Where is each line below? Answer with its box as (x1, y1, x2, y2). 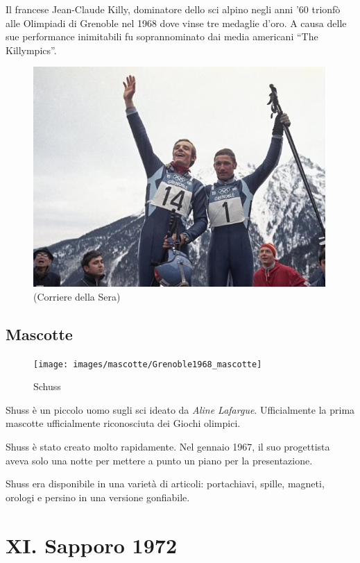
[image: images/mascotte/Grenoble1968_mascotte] (33, 359, 262, 369)
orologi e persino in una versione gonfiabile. (6, 489, 190, 504)
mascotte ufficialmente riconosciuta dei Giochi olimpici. (6, 416, 241, 430)
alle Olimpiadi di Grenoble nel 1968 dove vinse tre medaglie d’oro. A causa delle (6, 15, 347, 30)
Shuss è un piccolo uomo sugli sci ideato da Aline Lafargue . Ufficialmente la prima (6, 402, 355, 417)
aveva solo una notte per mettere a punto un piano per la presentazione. (6, 453, 313, 467)
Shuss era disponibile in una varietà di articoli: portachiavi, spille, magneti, (6, 476, 325, 491)
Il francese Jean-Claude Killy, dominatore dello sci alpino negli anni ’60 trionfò (6, 2, 341, 16)
